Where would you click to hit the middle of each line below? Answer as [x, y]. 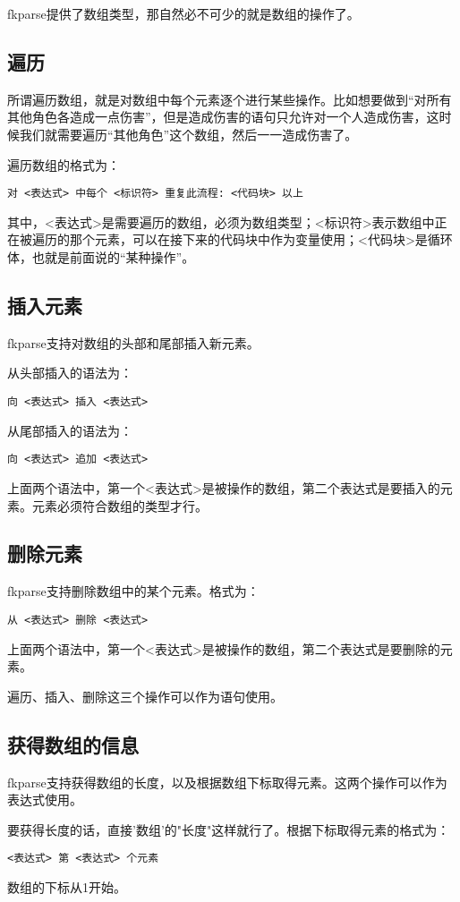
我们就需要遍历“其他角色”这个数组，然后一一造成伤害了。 [188, 134]
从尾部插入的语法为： [70, 430]
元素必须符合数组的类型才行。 [119, 505]
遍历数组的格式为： [64, 164]
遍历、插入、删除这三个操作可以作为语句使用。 [145, 696]
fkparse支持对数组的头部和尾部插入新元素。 [133, 342]
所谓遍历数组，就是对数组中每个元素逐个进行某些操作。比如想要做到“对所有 [230, 99]
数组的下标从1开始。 [67, 886]
